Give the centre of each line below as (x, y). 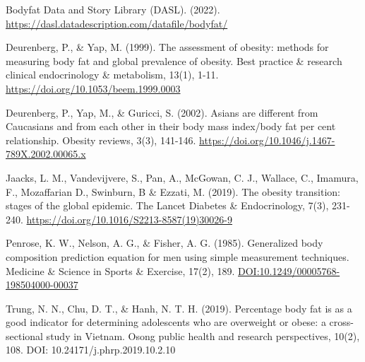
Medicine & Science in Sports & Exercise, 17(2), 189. (120, 270)
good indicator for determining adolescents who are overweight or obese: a (166, 322)
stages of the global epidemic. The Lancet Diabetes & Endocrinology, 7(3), (167, 205)
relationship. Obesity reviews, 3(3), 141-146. (101, 140)
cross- (341, 322)
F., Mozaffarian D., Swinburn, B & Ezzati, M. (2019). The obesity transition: (173, 191)
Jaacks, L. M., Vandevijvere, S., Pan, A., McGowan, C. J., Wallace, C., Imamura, (182, 177)
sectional (24, 335)
